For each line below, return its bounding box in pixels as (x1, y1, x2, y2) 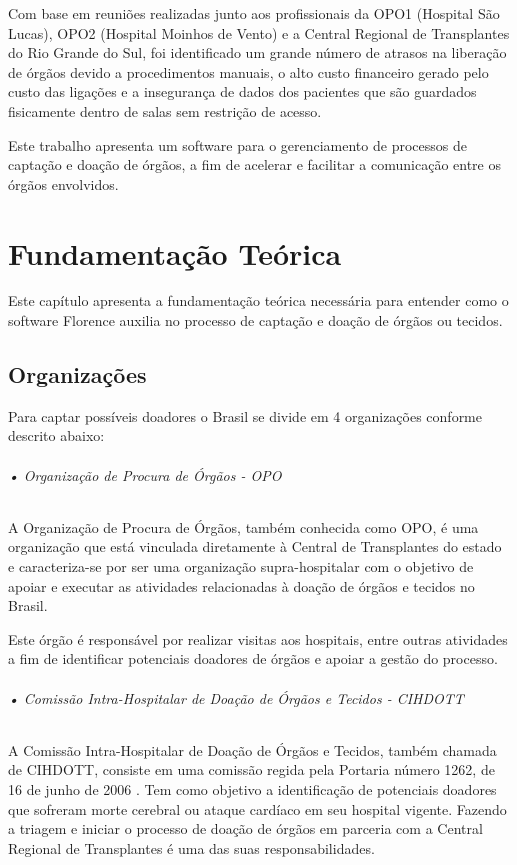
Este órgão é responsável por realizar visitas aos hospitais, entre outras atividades (8, 628, 508, 649)
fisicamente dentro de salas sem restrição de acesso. (8, 100, 322, 121)
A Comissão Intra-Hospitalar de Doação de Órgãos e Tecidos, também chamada (8, 739, 497, 760)
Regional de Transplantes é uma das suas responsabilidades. (8, 837, 375, 858)
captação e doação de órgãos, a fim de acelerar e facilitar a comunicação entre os (8, 154, 501, 175)
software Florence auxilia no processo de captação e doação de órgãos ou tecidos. (8, 310, 503, 331)
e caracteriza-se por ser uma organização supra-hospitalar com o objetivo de (8, 556, 474, 577)
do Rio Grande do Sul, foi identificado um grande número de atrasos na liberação (8, 42, 507, 63)
